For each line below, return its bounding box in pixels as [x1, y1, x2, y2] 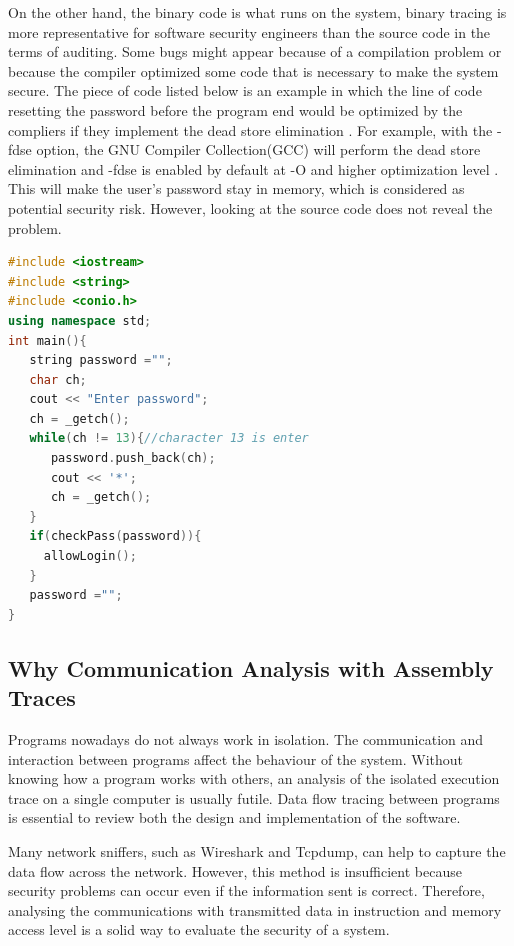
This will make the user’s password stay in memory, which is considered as [8, 178, 465, 199]
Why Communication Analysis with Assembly [8, 652, 494, 683]
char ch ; [29, 372, 87, 387]
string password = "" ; [29, 353, 173, 368]
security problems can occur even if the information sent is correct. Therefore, [8, 880, 485, 901]
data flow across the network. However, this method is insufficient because [8, 860, 462, 881]
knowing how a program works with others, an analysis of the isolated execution [8, 768, 500, 789]
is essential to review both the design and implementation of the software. [8, 807, 461, 828]
